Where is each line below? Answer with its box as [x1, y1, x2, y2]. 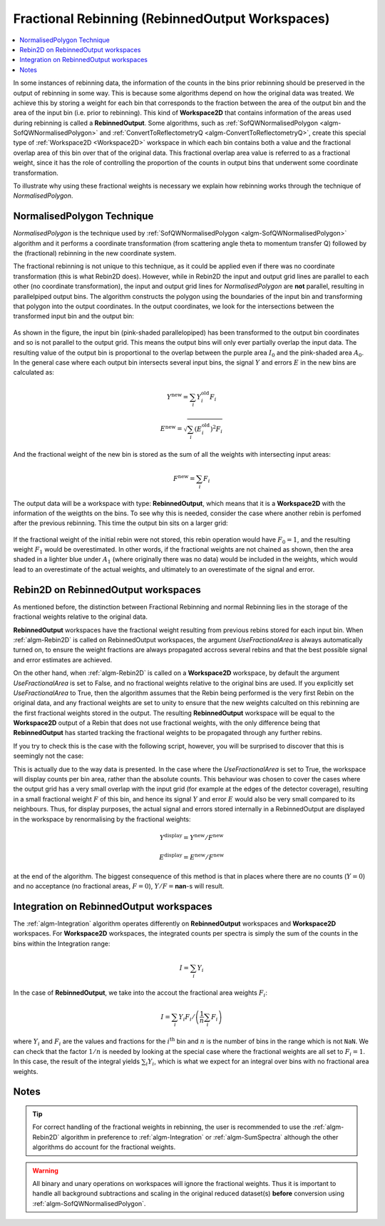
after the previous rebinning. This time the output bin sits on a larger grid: [13, 519, 228, 527]
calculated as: [13, 368, 55, 377]
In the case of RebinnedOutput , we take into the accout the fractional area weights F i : [13, 988, 267, 998]
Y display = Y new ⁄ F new [159, 832, 224, 841]
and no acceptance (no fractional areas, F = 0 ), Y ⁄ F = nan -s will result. [13, 881, 225, 890]
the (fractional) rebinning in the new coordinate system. [13, 249, 177, 258]
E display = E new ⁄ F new [159, 852, 225, 861]
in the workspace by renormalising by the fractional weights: [13, 814, 192, 824]
